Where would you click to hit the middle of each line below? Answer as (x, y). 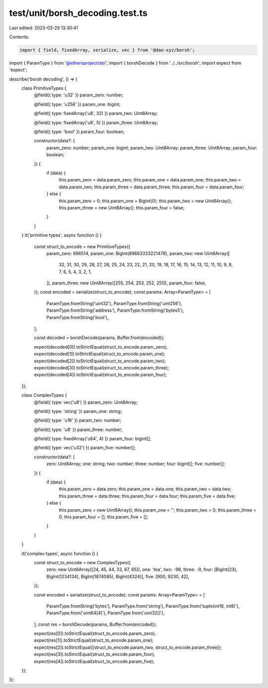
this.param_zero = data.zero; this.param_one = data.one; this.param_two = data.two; (145, 489)
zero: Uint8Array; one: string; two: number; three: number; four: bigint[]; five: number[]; (136, 464)
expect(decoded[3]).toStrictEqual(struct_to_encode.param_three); (101, 367)
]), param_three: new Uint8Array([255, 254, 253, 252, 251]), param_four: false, (126, 283)
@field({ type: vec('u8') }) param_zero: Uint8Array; (86, 402)
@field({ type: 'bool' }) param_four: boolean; (79, 132)
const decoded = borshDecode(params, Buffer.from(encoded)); (99, 338)
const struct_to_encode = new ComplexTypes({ (82, 562)
